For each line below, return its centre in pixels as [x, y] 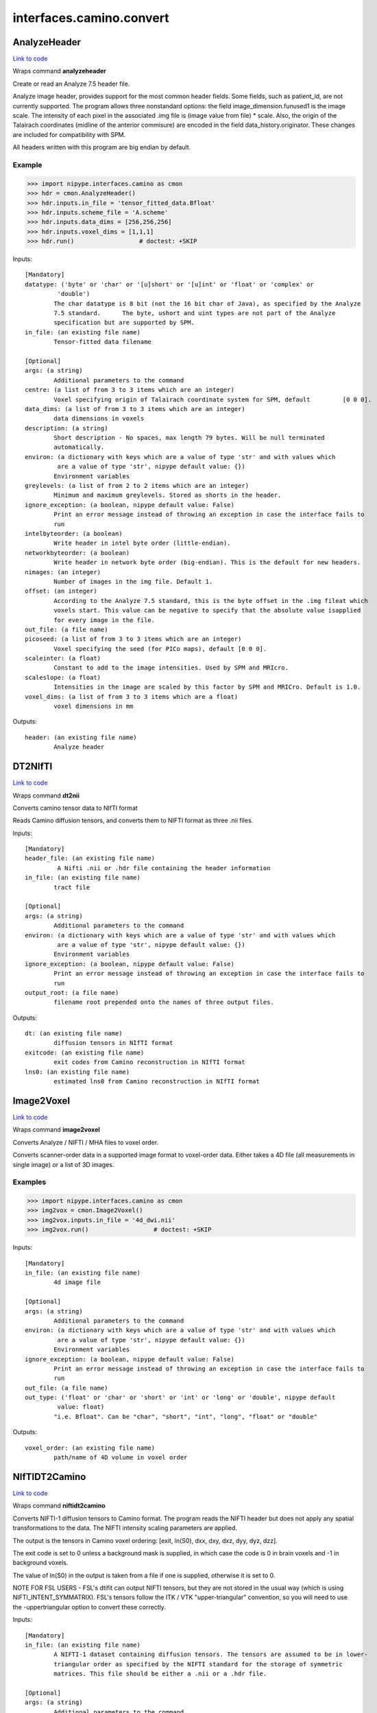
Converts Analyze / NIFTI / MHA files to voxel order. [86, 1142]
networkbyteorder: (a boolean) [77, 553]
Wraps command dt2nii [46, 796]
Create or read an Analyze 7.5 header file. [71, 84]
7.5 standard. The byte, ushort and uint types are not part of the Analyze [195, 313]
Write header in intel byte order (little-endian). [142, 543]
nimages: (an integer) [63, 572]
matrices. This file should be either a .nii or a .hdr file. [160, 1674]
